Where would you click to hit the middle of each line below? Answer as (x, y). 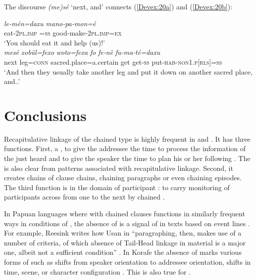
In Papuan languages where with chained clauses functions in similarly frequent (125, 214)
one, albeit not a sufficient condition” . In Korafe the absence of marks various (123, 252)
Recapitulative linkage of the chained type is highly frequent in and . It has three (127, 139)
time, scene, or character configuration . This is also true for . (97, 271)
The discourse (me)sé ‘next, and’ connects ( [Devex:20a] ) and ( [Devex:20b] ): (118, 6)
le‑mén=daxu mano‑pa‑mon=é (50, 23)
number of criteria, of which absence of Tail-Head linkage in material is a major (125, 242)
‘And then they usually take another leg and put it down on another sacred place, (128, 71)
